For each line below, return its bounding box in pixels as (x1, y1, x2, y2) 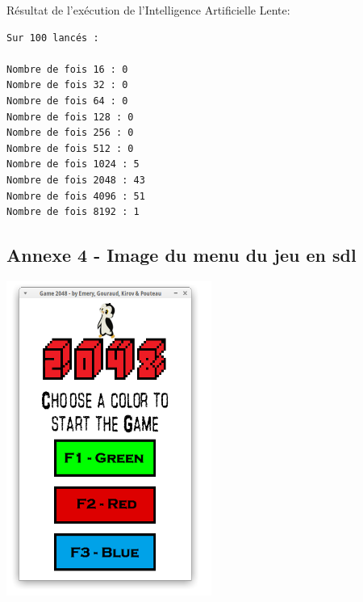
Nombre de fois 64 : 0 (6, 95, 128, 107)
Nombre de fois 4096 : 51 (6, 190, 145, 202)
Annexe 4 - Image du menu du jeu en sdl (6, 242, 357, 267)
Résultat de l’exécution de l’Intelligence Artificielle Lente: (6, 2, 290, 18)
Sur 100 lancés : (6, 32, 99, 44)
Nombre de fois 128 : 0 (6, 111, 134, 123)
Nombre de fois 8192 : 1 (6, 206, 140, 218)
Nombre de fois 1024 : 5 (6, 158, 140, 170)
